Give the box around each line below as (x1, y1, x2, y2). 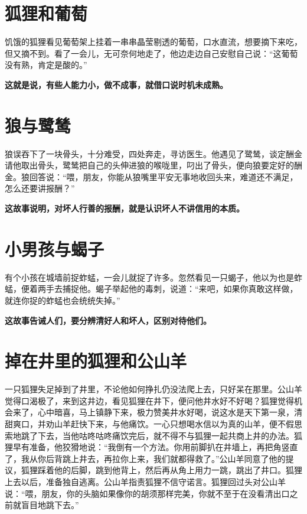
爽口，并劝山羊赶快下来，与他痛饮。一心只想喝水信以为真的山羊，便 (12, 418, 277, 430)
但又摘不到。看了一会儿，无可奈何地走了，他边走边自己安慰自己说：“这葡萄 (5, 47, 298, 59)
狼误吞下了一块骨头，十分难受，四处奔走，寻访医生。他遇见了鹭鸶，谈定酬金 (5, 147, 302, 160)
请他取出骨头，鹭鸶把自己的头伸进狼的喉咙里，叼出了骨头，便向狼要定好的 (5, 159, 294, 171)
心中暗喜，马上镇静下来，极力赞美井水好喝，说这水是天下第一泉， (37, 406, 294, 418)
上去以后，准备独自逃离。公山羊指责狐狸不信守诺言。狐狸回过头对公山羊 (5, 475, 286, 487)
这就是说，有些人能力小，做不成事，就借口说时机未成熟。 (5, 78, 228, 90)
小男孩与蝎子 (5, 236, 104, 261)
